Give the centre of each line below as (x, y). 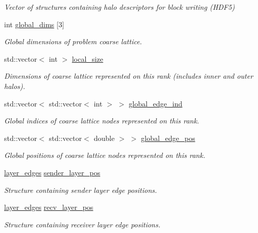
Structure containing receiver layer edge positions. (82, 224)
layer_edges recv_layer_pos (49, 207)
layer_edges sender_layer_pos (52, 172)
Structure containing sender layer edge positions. (81, 190)
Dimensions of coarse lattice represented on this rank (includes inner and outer (129, 76)
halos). (15, 86)
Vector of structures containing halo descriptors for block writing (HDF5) (119, 7)
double (104, 138)
